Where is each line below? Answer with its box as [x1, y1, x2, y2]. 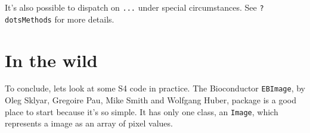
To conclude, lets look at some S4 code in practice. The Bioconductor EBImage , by [5, 82, 305, 94]
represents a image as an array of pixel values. [5, 117, 173, 129]
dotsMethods [5, 15, 52, 24]
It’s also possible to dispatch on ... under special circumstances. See [5, 1, 257, 13]
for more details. [54, 12, 114, 25]
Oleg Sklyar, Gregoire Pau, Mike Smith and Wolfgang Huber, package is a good [5, 94, 297, 106]
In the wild [5, 47, 98, 72]
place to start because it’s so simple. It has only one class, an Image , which [5, 105, 278, 118]
